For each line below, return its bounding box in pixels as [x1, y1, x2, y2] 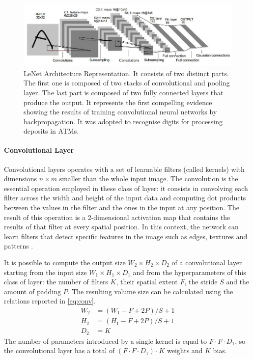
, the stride [184, 276, 218, 287]
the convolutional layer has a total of [4, 345, 115, 356]
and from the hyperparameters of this [133, 267, 246, 277]
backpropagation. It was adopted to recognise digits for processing [24, 116, 223, 126]
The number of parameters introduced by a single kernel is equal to [4, 335, 207, 346]
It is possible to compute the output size [4, 257, 126, 268]
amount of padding [4, 286, 61, 296]
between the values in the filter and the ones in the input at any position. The [4, 202, 239, 213]
